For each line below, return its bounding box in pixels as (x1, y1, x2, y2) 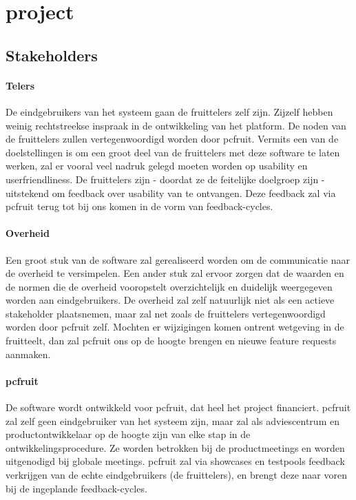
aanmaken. (6, 346, 51, 361)
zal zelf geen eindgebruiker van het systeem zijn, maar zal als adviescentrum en (6, 413, 339, 428)
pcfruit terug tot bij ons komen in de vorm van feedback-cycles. (6, 199, 273, 213)
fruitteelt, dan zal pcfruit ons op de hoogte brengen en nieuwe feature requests (6, 333, 337, 348)
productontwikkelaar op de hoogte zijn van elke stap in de (6, 427, 251, 441)
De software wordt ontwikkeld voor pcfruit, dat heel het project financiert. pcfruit (6, 400, 351, 415)
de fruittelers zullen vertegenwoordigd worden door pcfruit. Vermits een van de (6, 132, 339, 146)
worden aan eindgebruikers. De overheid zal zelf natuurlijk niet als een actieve (6, 293, 335, 307)
